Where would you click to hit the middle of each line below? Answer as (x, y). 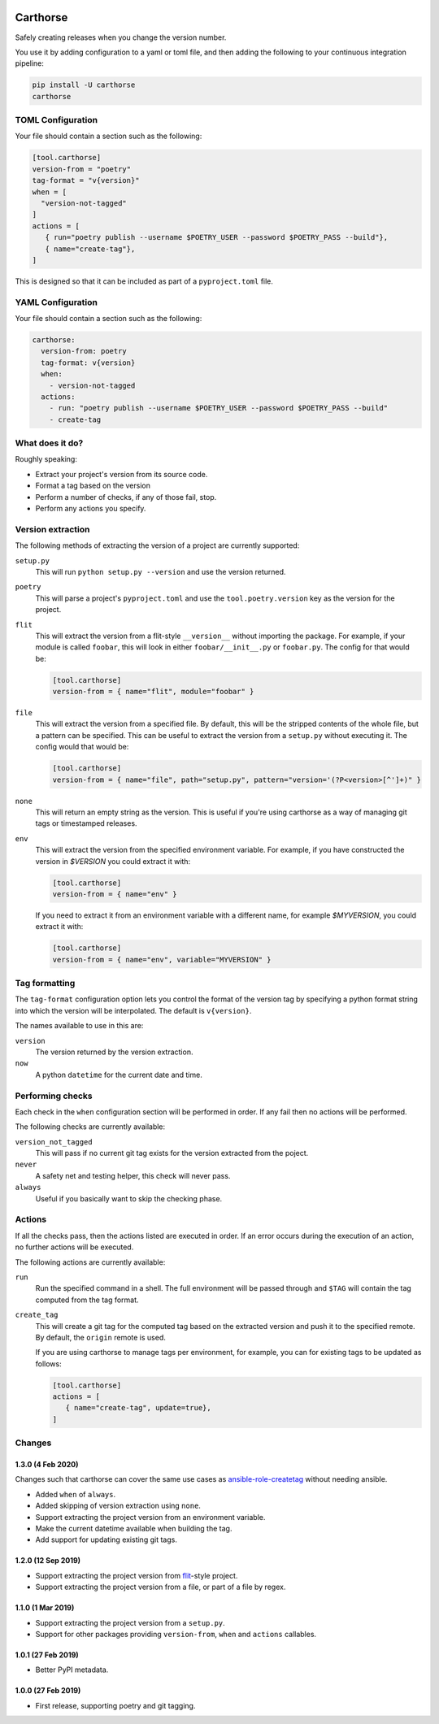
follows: (48, 1364)
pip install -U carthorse (84, 85)
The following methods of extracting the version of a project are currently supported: (157, 545)
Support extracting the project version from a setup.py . (130, 1622)
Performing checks (54, 1096)
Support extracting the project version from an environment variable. (150, 1517)
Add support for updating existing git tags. (106, 1539)
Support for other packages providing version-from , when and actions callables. (176, 1634)
